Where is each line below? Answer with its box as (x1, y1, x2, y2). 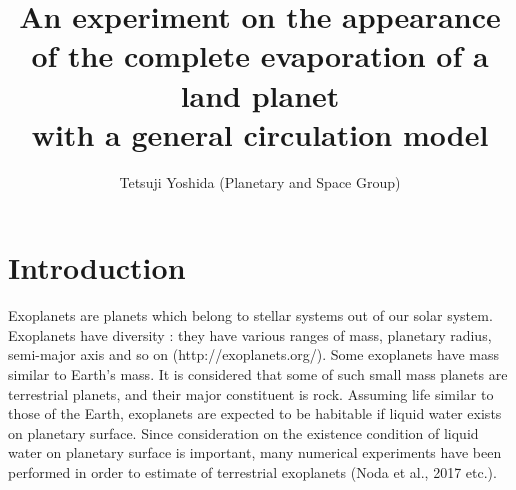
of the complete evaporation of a (31, 35, 489, 76)
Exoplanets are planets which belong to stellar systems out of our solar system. (8, 305, 493, 326)
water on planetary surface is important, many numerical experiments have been (8, 442, 502, 463)
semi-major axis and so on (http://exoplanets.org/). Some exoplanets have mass (8, 344, 499, 365)
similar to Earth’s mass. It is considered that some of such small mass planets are (8, 364, 508, 384)
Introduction (8, 247, 186, 288)
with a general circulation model (31, 113, 489, 154)
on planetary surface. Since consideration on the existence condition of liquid (8, 422, 479, 443)
